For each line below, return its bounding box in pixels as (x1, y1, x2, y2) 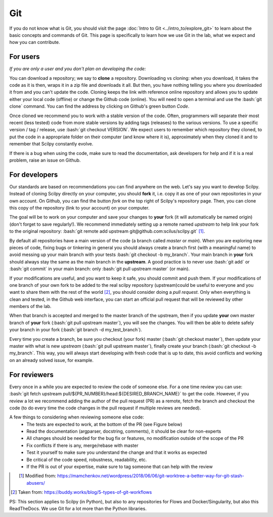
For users (9, 53, 40, 61)
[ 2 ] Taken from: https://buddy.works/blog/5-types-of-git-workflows (11, 489, 152, 495)
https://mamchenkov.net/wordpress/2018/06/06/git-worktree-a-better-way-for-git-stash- (57, 473, 245, 479)
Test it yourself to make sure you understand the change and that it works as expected (26, 449, 207, 455)
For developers (9, 170, 58, 179)
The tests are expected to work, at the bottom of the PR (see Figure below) (26, 421, 183, 427)
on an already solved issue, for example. (9, 357, 94, 363)
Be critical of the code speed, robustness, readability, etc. (26, 456, 147, 462)
